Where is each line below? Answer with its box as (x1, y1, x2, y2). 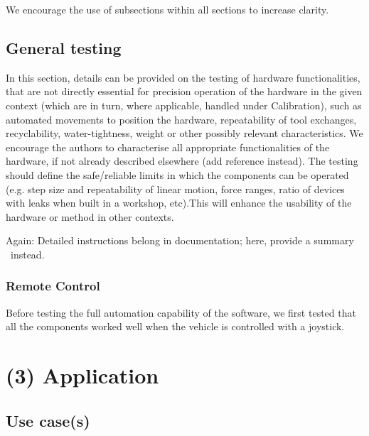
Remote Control (6, 277, 100, 295)
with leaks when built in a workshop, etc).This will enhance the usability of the (6, 195, 352, 210)
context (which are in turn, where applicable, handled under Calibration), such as (6, 97, 362, 112)
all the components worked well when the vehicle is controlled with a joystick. (6, 319, 345, 334)
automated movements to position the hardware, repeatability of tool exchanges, (6, 111, 357, 126)
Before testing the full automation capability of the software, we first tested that (6, 305, 356, 320)
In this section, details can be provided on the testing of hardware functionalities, (6, 70, 360, 85)
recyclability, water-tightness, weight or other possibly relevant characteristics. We (6, 126, 363, 141)
